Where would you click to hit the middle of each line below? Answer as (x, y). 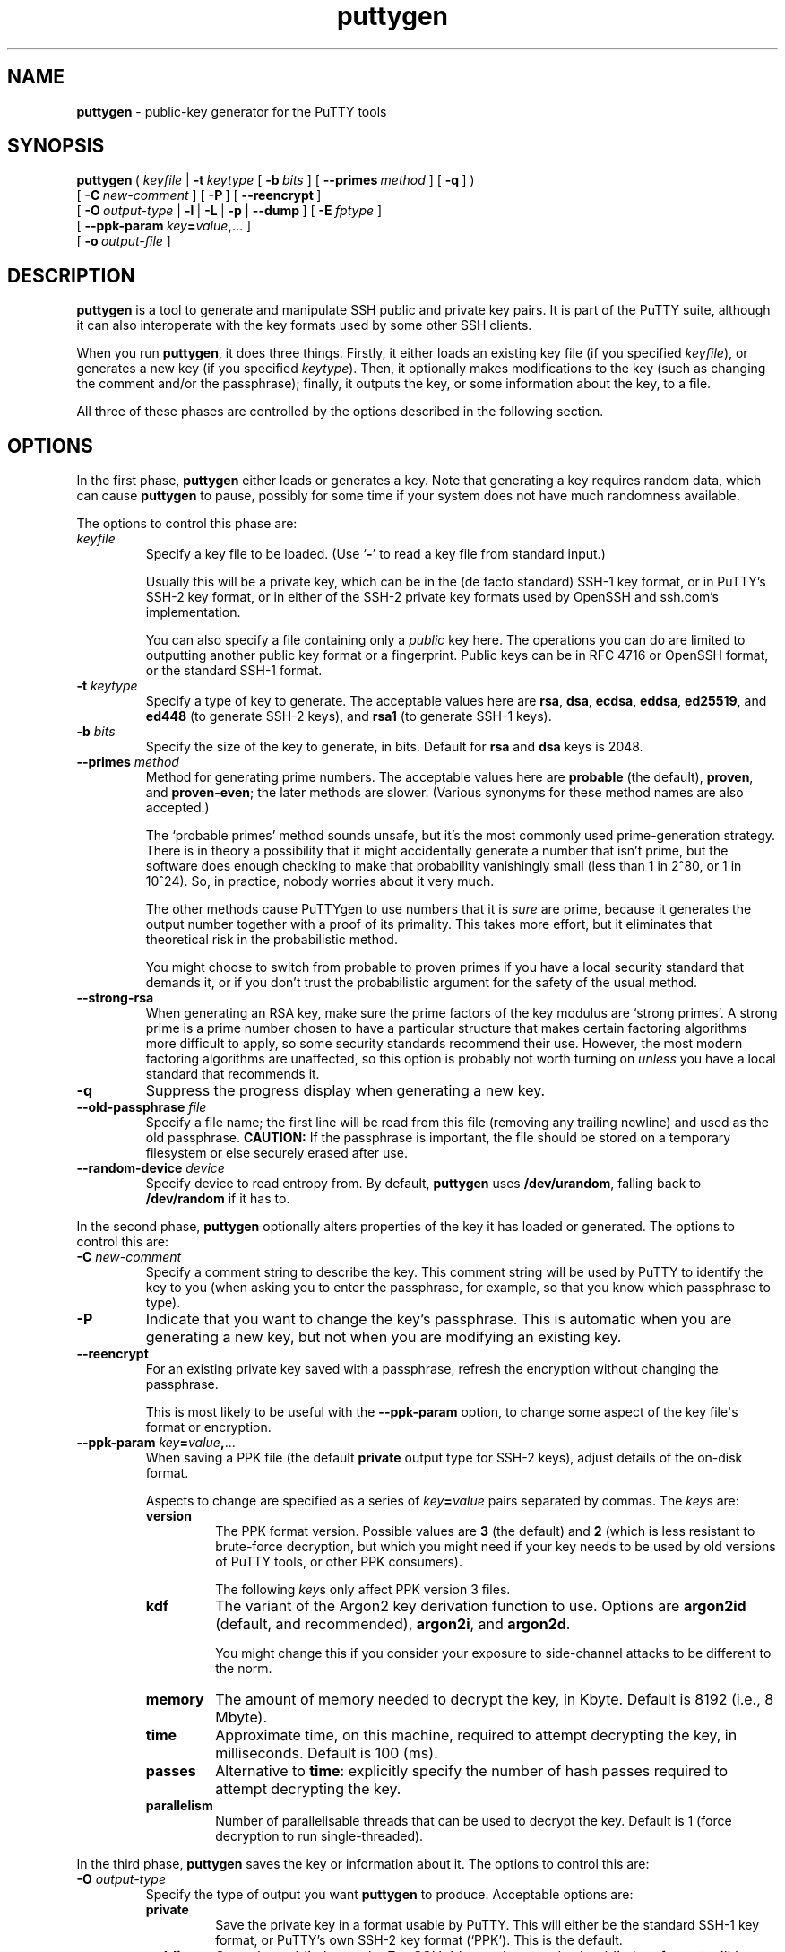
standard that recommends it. (233, 1074)
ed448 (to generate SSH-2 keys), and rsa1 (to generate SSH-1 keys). (349, 716)
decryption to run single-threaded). (319, 1836)
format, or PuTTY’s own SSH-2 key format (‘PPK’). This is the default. (419, 1940)
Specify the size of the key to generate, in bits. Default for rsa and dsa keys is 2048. (394, 747)
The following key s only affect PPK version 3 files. (363, 1590)
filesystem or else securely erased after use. (276, 1153)
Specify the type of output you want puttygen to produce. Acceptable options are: (389, 1895)
